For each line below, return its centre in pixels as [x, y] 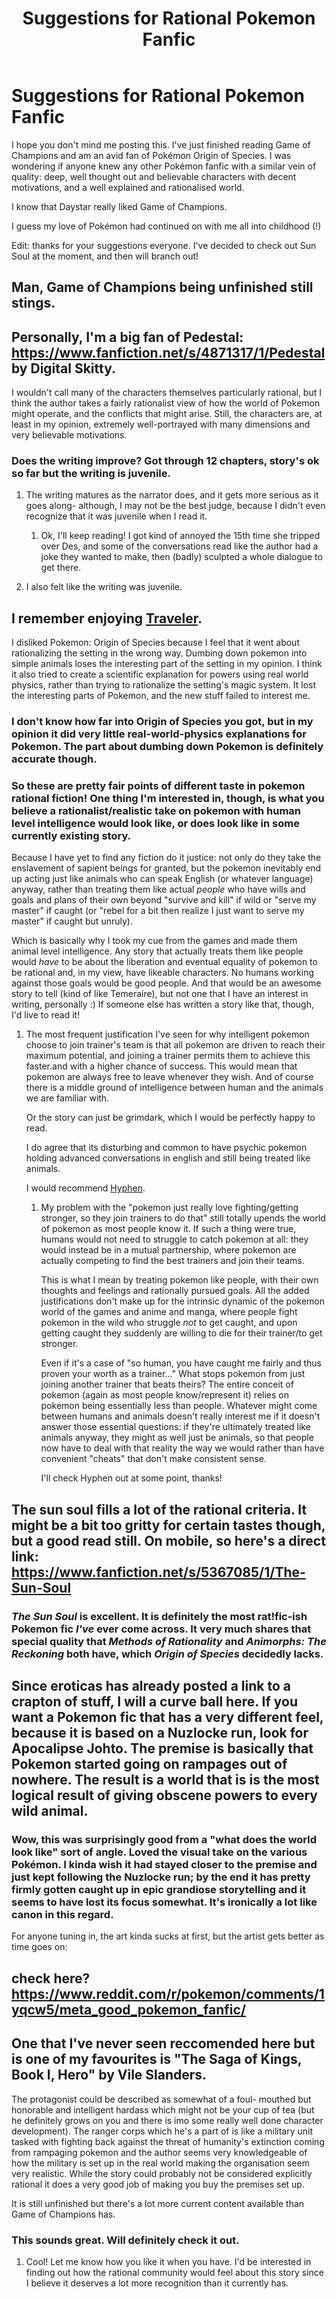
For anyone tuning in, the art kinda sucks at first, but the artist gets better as [168, 1936]
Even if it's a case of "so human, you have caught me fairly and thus [181, 1363]
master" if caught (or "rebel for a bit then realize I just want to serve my [158, 911]
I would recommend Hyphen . [85, 1188]
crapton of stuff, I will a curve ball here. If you [155, 1702]
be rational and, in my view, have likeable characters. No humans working [163, 973]
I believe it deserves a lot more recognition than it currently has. [157, 2283]
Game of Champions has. [63, 2214]
